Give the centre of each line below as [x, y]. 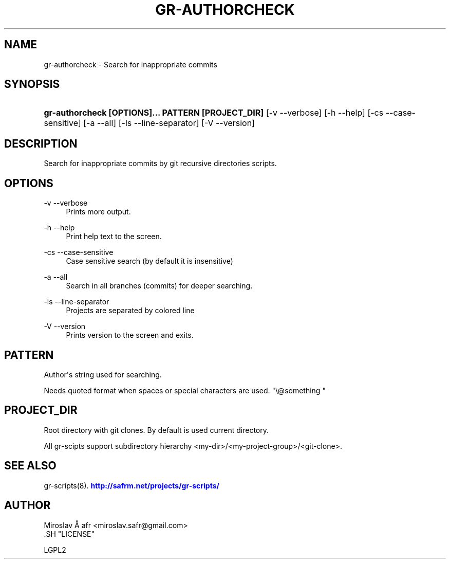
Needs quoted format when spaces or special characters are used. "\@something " [185, 390]
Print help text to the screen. [114, 237]
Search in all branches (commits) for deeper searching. [159, 286]
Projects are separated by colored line [130, 311]
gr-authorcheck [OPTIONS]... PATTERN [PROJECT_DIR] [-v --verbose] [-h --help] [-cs [214, 113]
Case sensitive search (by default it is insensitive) [149, 261]
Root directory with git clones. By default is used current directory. [156, 430]
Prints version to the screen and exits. [130, 335]
